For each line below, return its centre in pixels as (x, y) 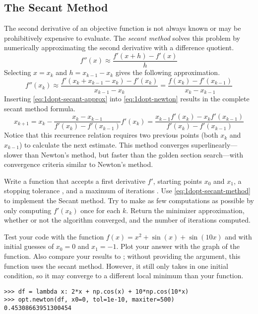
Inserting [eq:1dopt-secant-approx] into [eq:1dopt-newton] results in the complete (127, 99)
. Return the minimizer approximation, (185, 210)
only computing (28, 210)
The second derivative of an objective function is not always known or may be (123, 28)
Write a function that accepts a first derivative (75, 181)
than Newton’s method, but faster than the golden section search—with (134, 154)
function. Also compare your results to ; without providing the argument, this (122, 256)
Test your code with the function (54, 236)
